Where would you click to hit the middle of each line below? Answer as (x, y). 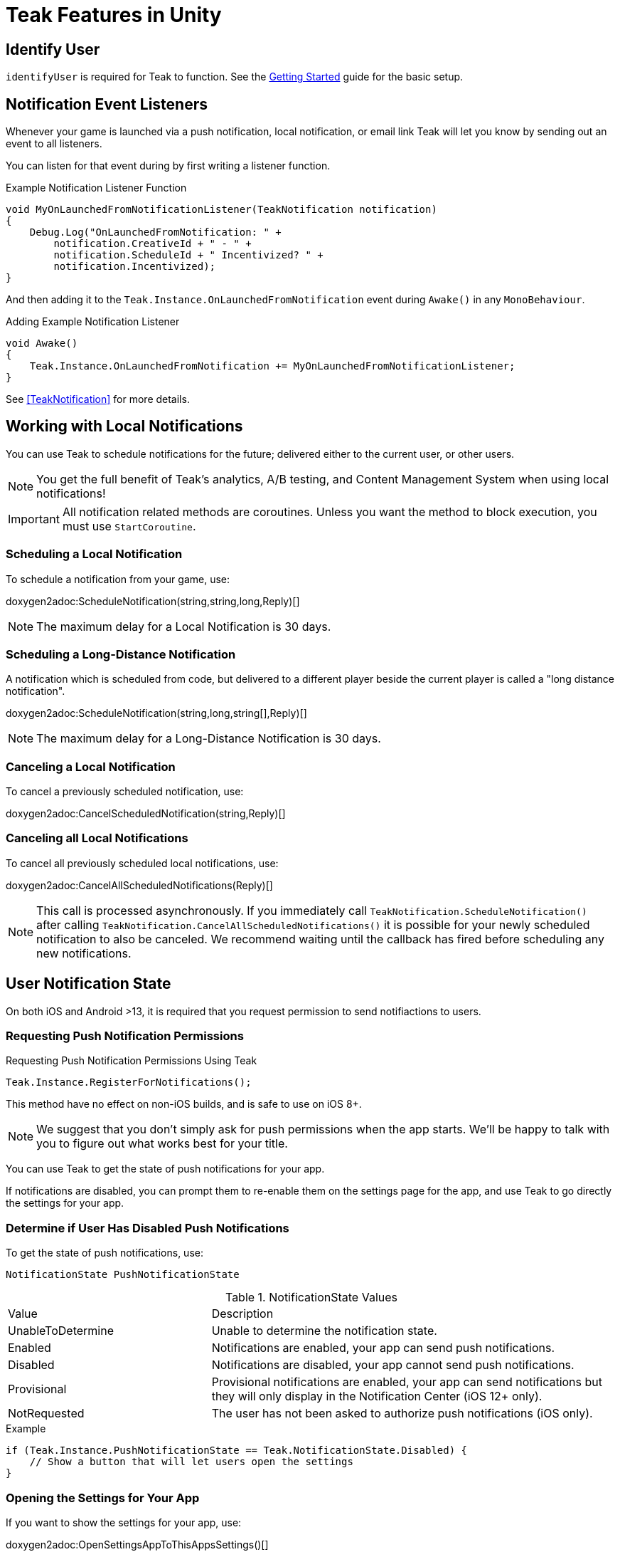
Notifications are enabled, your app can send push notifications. (383, 1348)
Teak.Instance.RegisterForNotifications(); (129, 1082)
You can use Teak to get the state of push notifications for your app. (165, 1169)
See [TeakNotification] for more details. (98, 399)
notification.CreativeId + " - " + (153, 244)
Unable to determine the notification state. (324, 1331)
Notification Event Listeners (107, 104)
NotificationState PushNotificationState (123, 1275)
